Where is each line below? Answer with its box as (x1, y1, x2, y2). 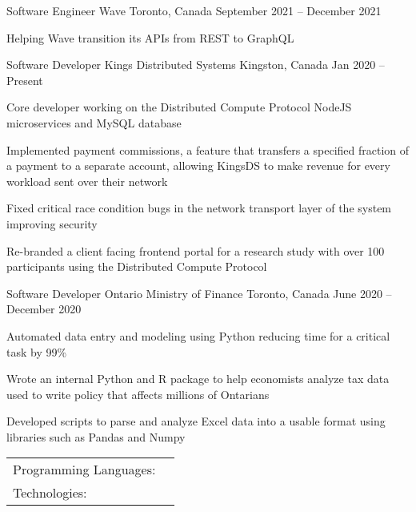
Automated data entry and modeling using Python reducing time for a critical (6, 327, 390, 344)
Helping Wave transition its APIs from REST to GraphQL (6, 29, 294, 46)
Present (6, 71, 43, 88)
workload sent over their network (6, 172, 168, 189)
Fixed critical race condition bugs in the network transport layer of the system (6, 200, 392, 216)
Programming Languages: (13, 460, 156, 479)
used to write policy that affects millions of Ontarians (6, 385, 270, 402)
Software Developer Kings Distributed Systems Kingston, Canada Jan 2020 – (6, 56, 385, 73)
